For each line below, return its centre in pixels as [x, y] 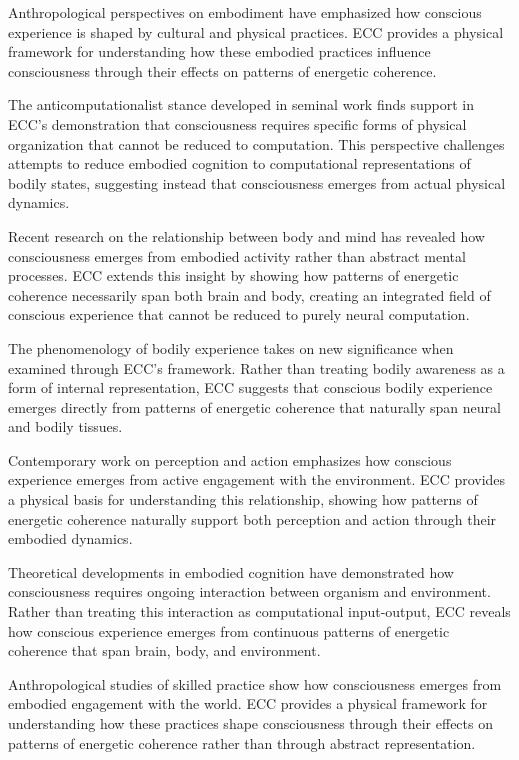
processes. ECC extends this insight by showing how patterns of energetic [233, 275]
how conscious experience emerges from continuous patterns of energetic [229, 630]
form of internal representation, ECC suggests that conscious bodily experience [250, 387]
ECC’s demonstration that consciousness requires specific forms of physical [237, 123]
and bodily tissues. [65, 426]
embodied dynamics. [70, 538]
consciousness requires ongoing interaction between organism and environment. [249, 591]
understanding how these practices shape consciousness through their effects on [250, 723]
